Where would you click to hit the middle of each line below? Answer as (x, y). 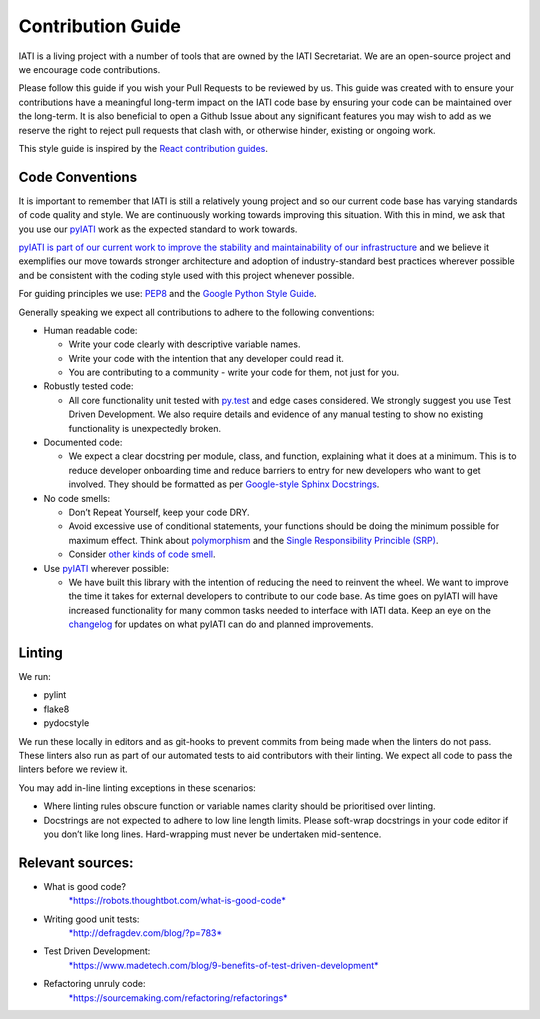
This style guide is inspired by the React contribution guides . (143, 148)
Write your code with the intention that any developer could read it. (206, 358)
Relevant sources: (76, 862)
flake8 (56, 709)
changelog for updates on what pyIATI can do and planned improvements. (221, 624)
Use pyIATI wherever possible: (106, 568)
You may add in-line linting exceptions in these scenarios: (137, 787)
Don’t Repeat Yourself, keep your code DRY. (159, 512)
